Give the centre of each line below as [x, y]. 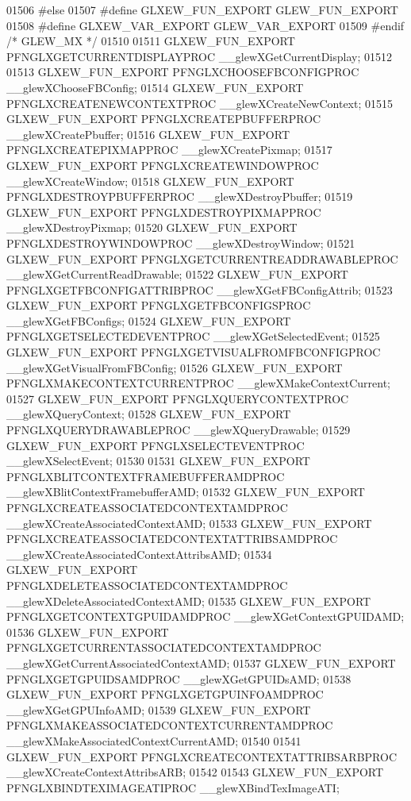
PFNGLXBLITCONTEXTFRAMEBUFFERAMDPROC [146, 476]
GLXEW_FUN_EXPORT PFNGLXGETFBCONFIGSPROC [159, 305]
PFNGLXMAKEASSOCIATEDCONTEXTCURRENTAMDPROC [170, 725]
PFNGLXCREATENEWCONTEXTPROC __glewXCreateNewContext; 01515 [200, 103]
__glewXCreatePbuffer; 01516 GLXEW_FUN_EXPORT [148, 134]
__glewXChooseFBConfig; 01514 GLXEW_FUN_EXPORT [155, 87]
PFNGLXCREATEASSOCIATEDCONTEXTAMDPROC [147, 507]
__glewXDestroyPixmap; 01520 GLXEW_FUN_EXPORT [152, 227]
